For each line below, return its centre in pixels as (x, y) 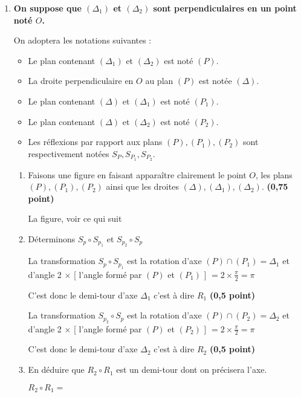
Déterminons (52, 238)
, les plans (274, 174)
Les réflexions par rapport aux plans (95, 142)
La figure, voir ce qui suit (75, 218)
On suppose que (47, 8)
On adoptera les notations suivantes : (83, 40)
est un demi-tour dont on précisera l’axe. (192, 370)
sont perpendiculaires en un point (225, 8)
